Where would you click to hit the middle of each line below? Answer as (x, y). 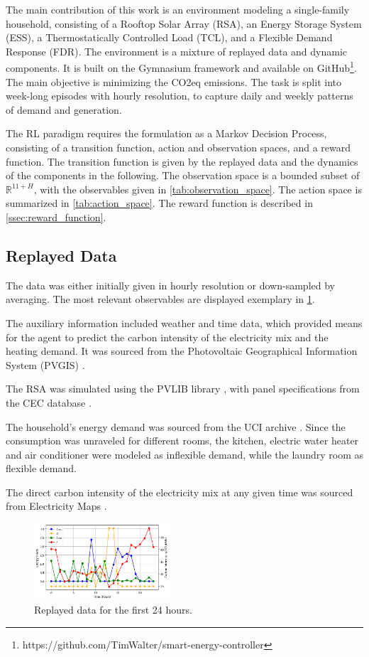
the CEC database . (49, 402)
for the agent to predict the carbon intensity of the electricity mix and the (167, 337)
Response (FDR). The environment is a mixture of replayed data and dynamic (177, 51)
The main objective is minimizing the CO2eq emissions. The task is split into (174, 81)
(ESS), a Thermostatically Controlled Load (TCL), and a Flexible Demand (169, 37)
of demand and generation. (64, 109)
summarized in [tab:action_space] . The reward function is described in (159, 203)
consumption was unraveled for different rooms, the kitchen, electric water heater (182, 440)
